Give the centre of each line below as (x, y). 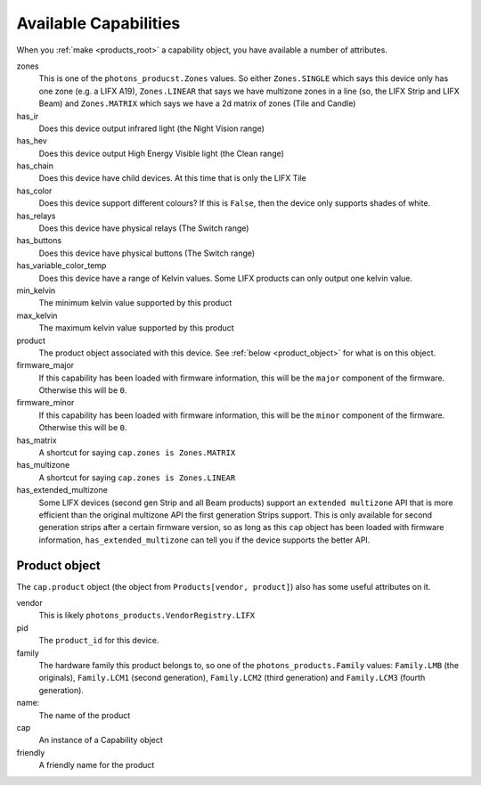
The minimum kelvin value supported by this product (135, 303)
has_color (34, 191)
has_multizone (43, 465)
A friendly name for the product (97, 765)
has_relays (36, 216)
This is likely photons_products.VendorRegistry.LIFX (147, 616)
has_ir (28, 116)
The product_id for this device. (99, 641)
